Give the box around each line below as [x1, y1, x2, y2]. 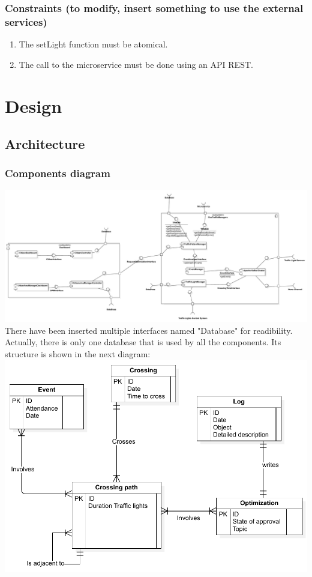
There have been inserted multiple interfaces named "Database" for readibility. [5, 324, 293, 336]
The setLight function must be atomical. [19, 38, 168, 50]
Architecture [5, 134, 85, 153]
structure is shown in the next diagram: [5, 348, 151, 360]
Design [5, 93, 62, 118]
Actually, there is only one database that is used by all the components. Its [5, 336, 281, 348]
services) [5, 14, 47, 29]
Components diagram [5, 166, 110, 181]
